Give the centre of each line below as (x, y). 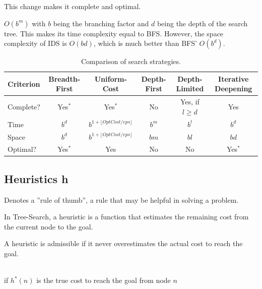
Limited (190, 89)
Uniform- (111, 78)
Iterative (234, 78)
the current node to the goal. (49, 226)
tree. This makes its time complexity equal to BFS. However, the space (114, 33)
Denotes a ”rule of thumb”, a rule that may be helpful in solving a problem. (121, 199)
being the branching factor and (101, 23)
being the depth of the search (202, 23)
